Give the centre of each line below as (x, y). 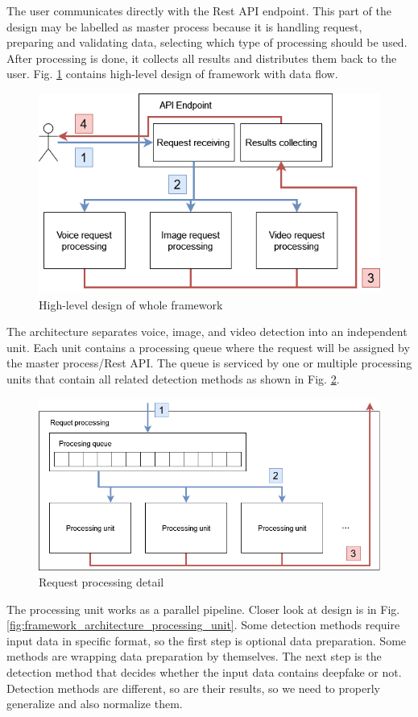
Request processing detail (101, 581)
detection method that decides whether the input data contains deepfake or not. (204, 671)
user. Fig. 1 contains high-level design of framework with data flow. (172, 74)
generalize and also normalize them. (95, 704)
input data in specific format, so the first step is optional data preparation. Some (207, 640)
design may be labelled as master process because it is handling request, (184, 26)
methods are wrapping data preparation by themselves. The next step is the (194, 656)
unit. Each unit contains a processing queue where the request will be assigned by (208, 347)
